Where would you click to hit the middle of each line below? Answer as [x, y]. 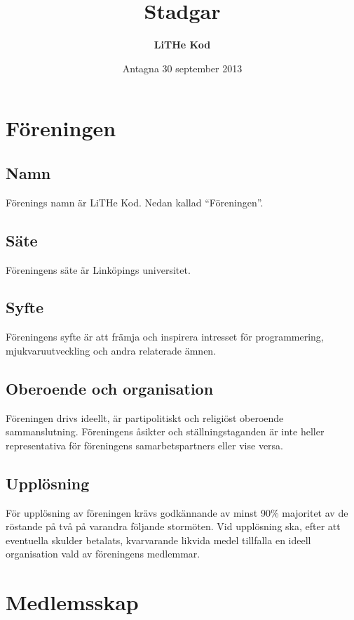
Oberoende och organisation [110, 388]
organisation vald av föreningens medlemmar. [103, 554]
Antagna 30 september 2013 [182, 68]
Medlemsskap [72, 602]
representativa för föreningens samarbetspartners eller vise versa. [144, 445]
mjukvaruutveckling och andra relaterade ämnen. [111, 350]
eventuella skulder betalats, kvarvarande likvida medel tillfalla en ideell [158, 540]
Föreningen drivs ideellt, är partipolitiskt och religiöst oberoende [145, 417]
